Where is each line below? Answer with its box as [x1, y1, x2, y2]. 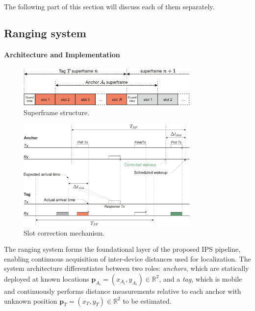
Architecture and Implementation [4, 49, 120, 59]
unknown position [4, 295, 57, 306]
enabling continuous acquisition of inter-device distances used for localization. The [4, 253, 251, 263]
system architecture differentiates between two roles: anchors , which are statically [4, 263, 249, 273]
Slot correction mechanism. [24, 227, 105, 238]
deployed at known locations [4, 273, 89, 284]
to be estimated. [123, 295, 172, 306]
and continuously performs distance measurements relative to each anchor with [4, 286, 241, 296]
